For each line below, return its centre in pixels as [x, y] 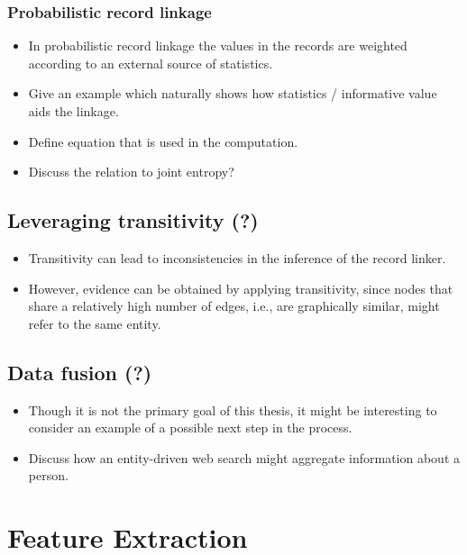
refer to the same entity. [95, 323]
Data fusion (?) [80, 372]
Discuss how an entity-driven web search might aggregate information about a [244, 457]
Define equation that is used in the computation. [163, 141]
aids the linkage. [73, 111]
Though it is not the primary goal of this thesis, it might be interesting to [233, 409]
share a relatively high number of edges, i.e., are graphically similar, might [234, 306]
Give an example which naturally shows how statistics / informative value [233, 93]
